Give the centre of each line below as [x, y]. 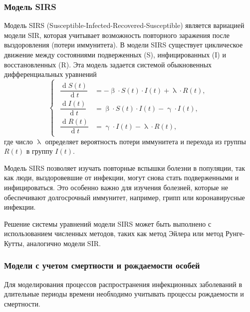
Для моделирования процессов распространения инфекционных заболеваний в [123, 284]
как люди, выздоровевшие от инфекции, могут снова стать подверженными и [122, 177]
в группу [39, 151]
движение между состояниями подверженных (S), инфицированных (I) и [115, 54]
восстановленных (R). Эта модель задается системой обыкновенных [108, 64]
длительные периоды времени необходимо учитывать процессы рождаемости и [124, 294]
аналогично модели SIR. [64, 243]
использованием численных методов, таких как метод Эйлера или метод [114, 233]
